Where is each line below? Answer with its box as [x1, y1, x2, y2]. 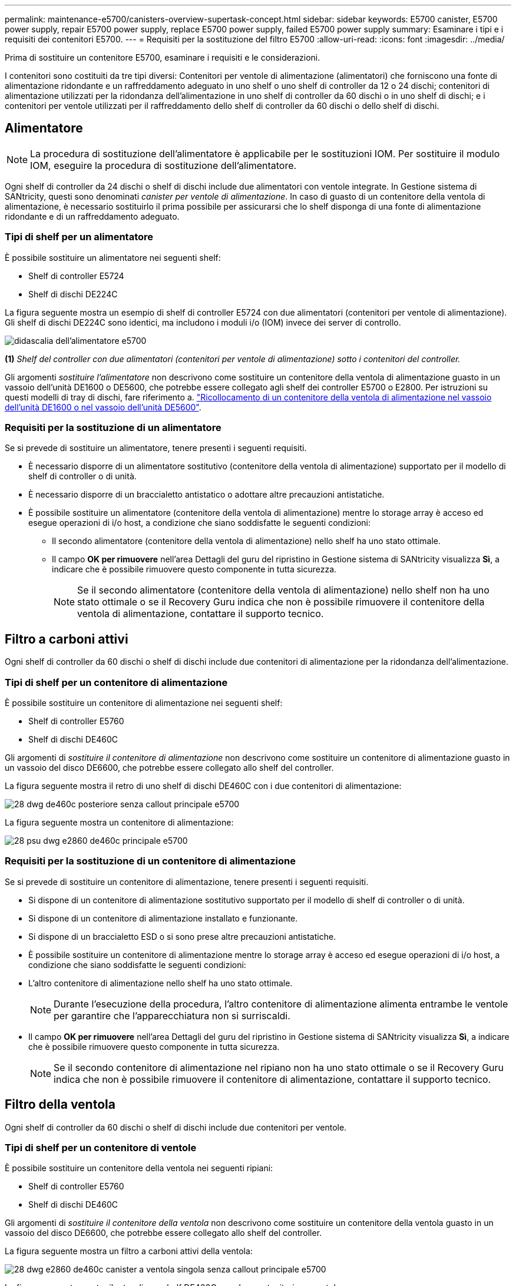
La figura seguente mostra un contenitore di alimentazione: [5, 817, 234, 827]
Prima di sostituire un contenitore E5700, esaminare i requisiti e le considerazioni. [5, 52, 320, 62]
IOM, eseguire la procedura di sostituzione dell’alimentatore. [30, 159, 297, 171]
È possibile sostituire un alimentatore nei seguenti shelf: [5, 252, 221, 263]
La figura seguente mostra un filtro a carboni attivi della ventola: [5, 1246, 253, 1257]
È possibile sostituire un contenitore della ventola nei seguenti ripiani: [5, 1163, 273, 1174]
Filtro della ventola [5, 1097, 115, 1112]
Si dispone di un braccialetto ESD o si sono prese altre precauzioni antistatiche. [28, 931, 336, 942]
